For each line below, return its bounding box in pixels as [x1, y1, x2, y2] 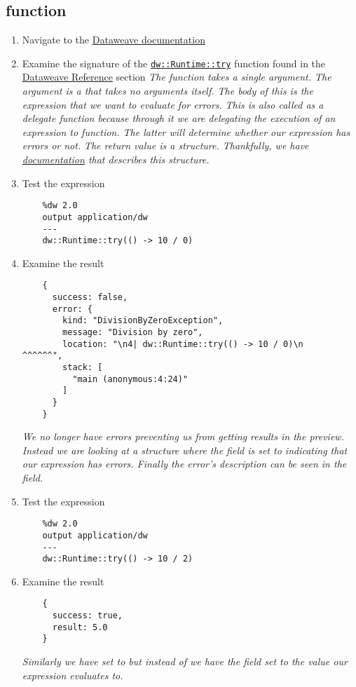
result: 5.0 [52, 622, 108, 632]
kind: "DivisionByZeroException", [62, 315, 224, 326]
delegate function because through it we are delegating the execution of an [22, 111, 336, 125]
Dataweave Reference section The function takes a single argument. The [22, 69, 331, 84]
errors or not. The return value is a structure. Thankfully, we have [22, 138, 309, 153]
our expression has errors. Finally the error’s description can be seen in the [22, 456, 347, 471]
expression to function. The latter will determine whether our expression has [22, 124, 350, 139]
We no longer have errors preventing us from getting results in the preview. [22, 429, 344, 444]
